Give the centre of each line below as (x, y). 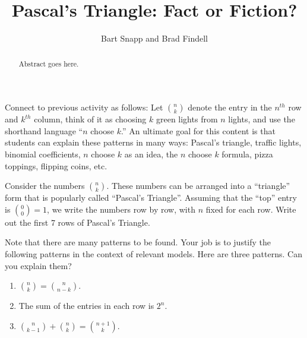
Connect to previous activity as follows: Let (84, 107)
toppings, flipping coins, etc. (56, 165)
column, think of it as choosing (90, 119)
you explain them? (38, 265)
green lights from (187, 119)
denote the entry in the (230, 107)
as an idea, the (151, 154)
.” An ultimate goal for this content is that (198, 130)
